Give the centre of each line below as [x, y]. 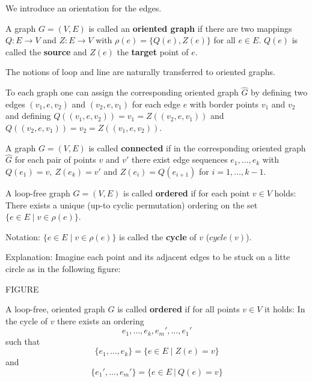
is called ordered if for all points [179, 309]
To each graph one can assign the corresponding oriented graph [122, 92]
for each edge [156, 104]
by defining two [279, 92]
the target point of [153, 51]
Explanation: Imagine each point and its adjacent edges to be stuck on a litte [148, 257]
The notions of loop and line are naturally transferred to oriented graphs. [140, 72]
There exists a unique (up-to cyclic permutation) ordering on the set [132, 205]
